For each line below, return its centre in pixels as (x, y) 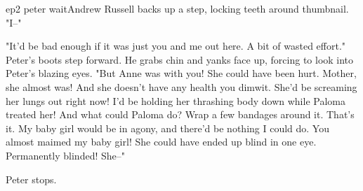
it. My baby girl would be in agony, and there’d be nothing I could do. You (167, 128)
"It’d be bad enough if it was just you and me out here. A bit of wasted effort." (176, 46)
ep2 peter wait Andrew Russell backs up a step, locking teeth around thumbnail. (177, 8)
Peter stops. (31, 179)
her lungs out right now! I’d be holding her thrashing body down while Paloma (176, 100)
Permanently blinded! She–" (66, 155)
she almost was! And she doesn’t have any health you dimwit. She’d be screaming (181, 86)
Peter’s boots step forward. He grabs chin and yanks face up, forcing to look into (180, 59)
